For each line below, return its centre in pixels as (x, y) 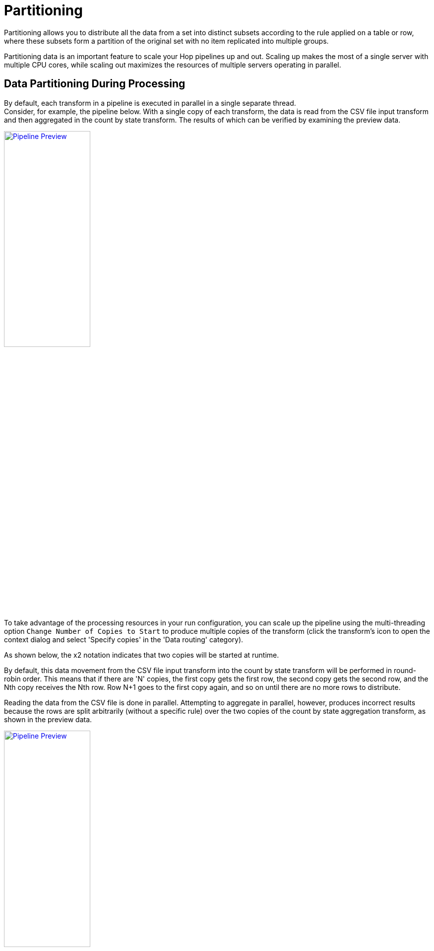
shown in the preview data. (48, 719)
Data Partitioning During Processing (95, 84)
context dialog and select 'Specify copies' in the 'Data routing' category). (124, 639)
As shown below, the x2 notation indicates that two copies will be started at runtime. (142, 655)
